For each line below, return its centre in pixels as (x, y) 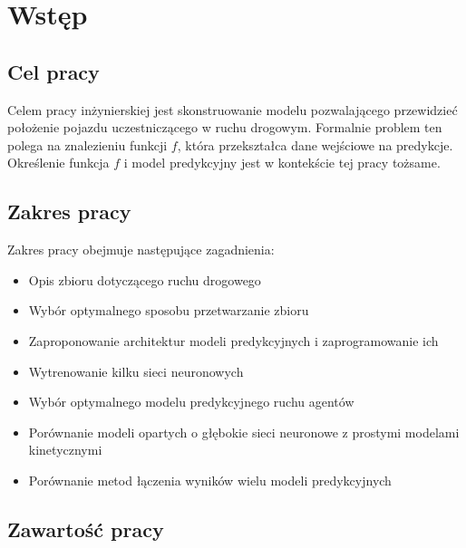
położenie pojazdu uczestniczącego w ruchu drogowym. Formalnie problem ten (225, 127)
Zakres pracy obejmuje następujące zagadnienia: (141, 250)
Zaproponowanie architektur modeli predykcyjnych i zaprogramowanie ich (233, 340)
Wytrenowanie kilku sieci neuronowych (136, 371)
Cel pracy (53, 71)
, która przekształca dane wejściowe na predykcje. (315, 144)
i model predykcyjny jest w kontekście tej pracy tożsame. (282, 163)
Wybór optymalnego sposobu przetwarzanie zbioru (169, 310)
